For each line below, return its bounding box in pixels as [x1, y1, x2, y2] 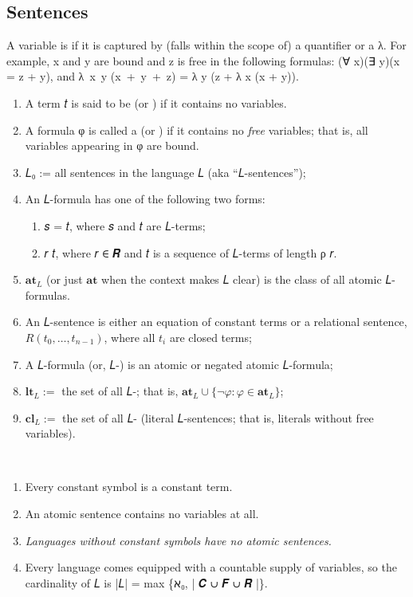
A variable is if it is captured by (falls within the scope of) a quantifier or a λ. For [6, 37, 407, 53]
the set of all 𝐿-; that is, [61, 383, 179, 399]
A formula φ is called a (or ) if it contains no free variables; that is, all [25, 121, 368, 138]
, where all [104, 328, 155, 345]
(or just [46, 271, 83, 288]
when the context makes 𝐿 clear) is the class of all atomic [101, 271, 382, 288]
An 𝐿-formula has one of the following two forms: [25, 190, 265, 207]
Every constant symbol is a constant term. [25, 478, 233, 495]
